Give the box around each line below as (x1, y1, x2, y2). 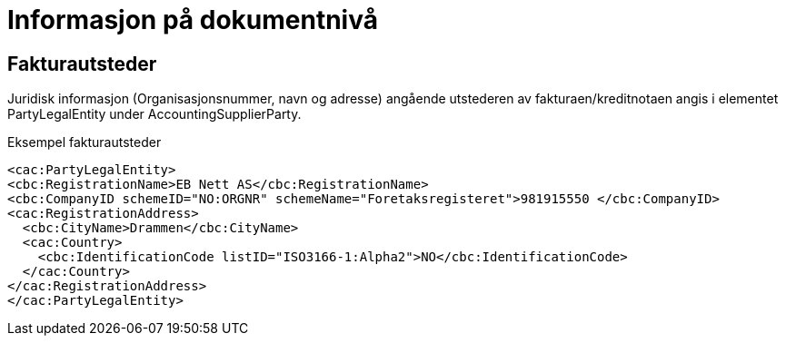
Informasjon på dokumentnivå (7, 5, 378, 35)
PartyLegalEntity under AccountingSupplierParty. (7, 106, 302, 122)
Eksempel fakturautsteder (7, 134, 162, 151)
